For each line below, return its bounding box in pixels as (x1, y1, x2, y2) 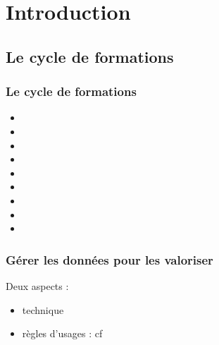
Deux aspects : (6, 278, 69, 293)
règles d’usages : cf (22, 326, 103, 341)
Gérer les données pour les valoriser (6, 250, 213, 268)
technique (22, 302, 64, 317)
